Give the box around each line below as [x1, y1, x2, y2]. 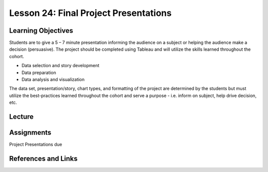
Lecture [9, 112, 34, 121]
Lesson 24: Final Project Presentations [9, 7, 172, 18]
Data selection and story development [21, 63, 100, 69]
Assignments [9, 128, 52, 137]
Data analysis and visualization [21, 77, 85, 83]
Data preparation [21, 70, 57, 76]
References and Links [9, 154, 78, 163]
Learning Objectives [9, 26, 73, 35]
